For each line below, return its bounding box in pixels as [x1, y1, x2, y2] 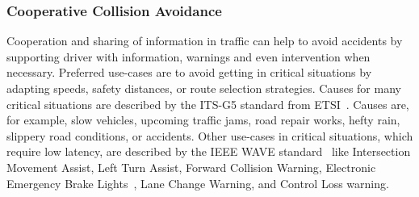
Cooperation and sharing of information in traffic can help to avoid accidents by [6, 32, 403, 49]
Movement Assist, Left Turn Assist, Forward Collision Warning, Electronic [6, 158, 376, 175]
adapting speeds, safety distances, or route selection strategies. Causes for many [6, 80, 401, 96]
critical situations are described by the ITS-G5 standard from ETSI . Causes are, [6, 95, 409, 112]
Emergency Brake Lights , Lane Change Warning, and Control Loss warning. [6, 174, 389, 191]
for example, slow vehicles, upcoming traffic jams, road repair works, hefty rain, [6, 111, 400, 128]
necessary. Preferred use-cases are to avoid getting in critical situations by [6, 64, 372, 81]
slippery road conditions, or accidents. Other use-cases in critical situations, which [6, 127, 413, 144]
